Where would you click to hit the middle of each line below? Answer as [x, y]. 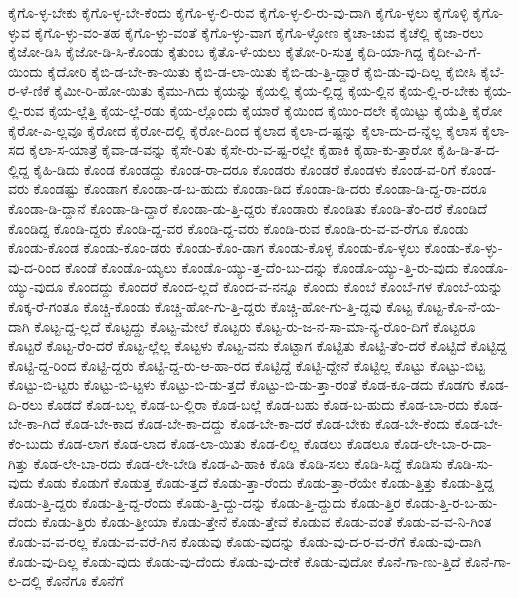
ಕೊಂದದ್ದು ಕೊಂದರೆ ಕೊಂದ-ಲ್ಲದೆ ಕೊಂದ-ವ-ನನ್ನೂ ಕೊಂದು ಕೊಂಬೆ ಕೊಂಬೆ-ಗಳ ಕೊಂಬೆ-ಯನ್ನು [285, 286]
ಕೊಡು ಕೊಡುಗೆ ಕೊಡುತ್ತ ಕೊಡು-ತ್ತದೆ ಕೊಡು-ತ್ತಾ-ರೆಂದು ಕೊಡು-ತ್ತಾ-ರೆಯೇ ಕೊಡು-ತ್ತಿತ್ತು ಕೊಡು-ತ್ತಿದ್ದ [266, 482]
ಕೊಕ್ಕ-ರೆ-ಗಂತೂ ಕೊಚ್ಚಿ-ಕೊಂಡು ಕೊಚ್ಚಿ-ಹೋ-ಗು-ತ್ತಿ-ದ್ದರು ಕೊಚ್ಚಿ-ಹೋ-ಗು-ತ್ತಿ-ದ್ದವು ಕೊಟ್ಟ [210, 305]
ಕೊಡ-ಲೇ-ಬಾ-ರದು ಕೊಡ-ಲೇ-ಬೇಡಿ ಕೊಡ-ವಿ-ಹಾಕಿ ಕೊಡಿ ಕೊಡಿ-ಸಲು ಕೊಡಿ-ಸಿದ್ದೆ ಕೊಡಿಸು [238, 462]
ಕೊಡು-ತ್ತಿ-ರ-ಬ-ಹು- [451, 501]
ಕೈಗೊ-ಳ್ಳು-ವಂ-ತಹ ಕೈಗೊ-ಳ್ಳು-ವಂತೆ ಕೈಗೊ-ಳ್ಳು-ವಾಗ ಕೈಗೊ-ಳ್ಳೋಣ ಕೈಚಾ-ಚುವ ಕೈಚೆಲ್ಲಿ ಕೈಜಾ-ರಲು [259, 31]
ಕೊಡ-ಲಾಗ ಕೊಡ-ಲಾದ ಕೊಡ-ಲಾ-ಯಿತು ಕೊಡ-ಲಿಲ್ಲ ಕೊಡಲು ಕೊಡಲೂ [223, 443]
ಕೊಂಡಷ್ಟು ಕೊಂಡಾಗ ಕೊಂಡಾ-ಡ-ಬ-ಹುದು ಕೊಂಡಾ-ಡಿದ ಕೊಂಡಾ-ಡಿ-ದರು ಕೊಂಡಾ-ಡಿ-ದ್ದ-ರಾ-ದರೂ [260, 188]
